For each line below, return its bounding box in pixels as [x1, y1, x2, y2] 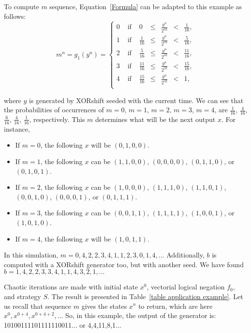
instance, [4, 123, 30, 134]
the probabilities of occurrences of [4, 105, 104, 115]
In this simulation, [4, 250, 59, 260]
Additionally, [166, 250, 205, 260]
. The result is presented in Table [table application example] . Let [47, 291, 243, 301]
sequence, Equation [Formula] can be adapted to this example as [49, 1, 242, 11]
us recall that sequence [4, 301, 72, 311]
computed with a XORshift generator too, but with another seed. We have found [4, 259, 244, 269]
